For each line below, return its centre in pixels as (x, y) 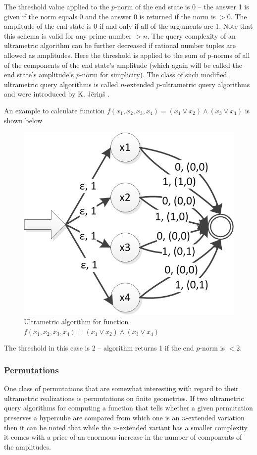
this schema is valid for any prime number (68, 35)
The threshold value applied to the (57, 6)
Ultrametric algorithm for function (76, 322)
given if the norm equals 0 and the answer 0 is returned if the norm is (110, 16)
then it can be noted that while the (57, 427)
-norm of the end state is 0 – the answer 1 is (182, 6)
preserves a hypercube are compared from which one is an (92, 417)
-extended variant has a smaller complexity (182, 427)
